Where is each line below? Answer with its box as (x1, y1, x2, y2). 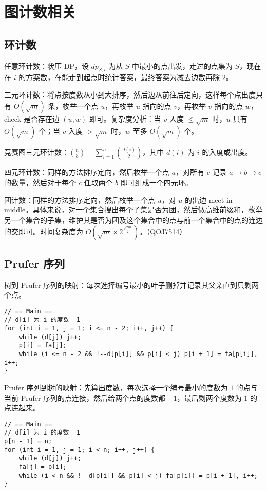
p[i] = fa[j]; (18, 342, 67, 349)
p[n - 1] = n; (4, 438, 52, 445)
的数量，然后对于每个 (4, 176, 76, 187)
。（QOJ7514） (139, 226, 187, 237)
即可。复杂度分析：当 (89, 113, 161, 124)
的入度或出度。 (202, 147, 253, 158)
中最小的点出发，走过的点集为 (132, 60, 233, 71)
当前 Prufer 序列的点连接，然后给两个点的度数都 (4, 392, 166, 403)
